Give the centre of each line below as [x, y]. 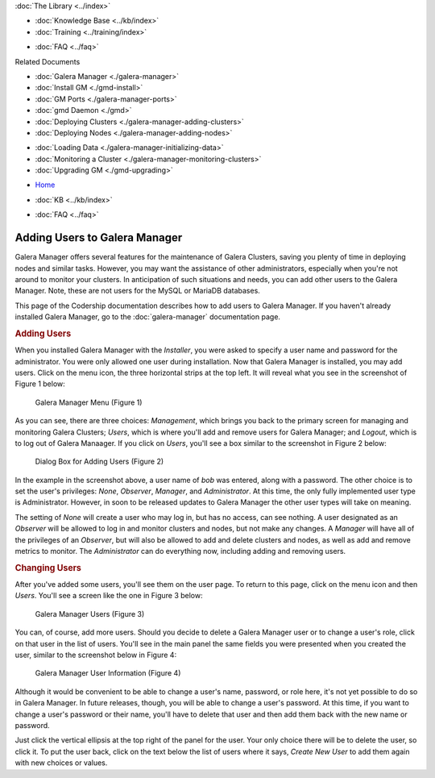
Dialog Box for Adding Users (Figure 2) [99, 462]
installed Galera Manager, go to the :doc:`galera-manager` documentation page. [148, 317]
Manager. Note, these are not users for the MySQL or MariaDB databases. [138, 291]
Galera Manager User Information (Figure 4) [108, 673]
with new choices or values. [61, 763]
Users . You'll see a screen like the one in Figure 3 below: [109, 596]
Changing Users [48, 568]
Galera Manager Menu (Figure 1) [89, 402]
